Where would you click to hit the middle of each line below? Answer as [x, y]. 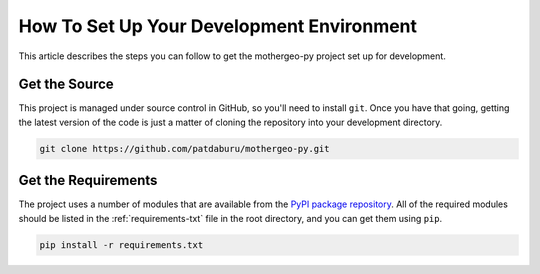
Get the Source [66, 84]
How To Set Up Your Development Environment [218, 26]
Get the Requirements [88, 180]
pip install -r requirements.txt [121, 244]
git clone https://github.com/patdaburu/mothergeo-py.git [184, 148]
